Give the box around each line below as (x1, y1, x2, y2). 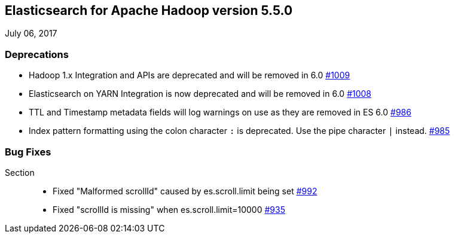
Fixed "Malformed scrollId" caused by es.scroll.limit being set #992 (53, 185, 317, 196)
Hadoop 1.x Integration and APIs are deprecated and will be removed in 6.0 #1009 (29, 70, 350, 81)
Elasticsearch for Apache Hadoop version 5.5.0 (5, 3, 293, 18)
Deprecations (5, 48, 69, 60)
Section (5, 167, 35, 178)
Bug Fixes (5, 145, 51, 158)
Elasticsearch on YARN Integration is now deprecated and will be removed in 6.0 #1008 (29, 89, 372, 99)
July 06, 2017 (5, 28, 57, 39)
